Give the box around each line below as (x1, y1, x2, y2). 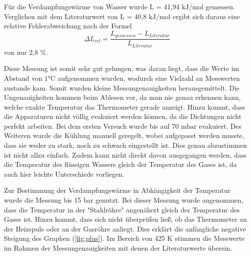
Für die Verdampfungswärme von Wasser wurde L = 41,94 (4, 1, 180, 11)
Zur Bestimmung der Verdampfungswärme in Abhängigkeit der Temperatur (4, 185, 231, 195)
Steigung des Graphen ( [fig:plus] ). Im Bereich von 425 (4, 233, 165, 243)
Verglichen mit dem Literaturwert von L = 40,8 (4, 11, 147, 21)
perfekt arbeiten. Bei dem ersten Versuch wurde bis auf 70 (4, 120, 179, 131)
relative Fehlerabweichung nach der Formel (4, 21, 132, 31)
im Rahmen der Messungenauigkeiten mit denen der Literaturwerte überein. (4, 243, 232, 253)
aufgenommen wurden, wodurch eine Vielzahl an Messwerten (57, 72, 240, 83)
